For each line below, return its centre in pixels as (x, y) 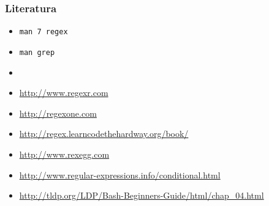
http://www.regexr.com (64, 93)
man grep (37, 52)
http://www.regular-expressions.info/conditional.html (120, 175)
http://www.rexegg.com (64, 154)
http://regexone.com (58, 113)
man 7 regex (44, 32)
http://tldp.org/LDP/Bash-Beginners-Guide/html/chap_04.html (142, 195)
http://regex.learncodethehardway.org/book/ (104, 134)
